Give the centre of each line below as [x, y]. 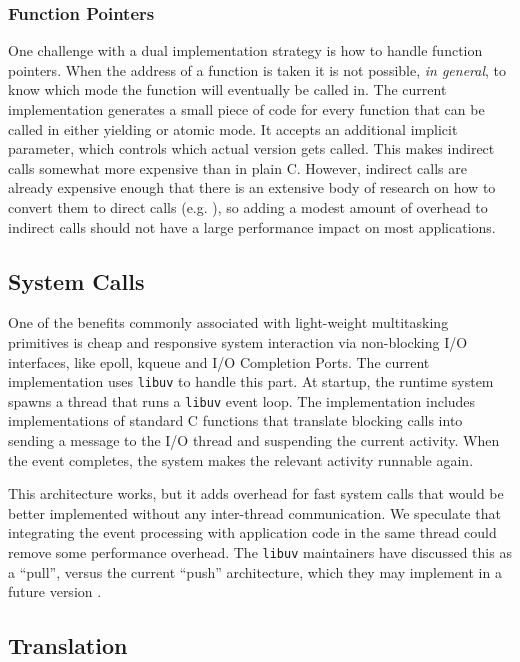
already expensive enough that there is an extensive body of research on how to [252, 187]
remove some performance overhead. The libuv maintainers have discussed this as [260, 552]
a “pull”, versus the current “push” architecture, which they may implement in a [255, 571]
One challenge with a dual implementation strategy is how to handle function [245, 50]
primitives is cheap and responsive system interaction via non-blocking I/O [238, 341]
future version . [55, 591]
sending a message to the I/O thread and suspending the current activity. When [254, 440]
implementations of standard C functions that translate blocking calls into [235, 420]
